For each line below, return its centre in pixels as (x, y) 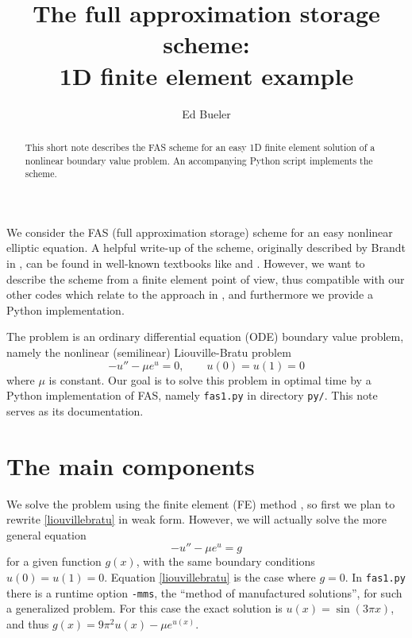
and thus (28, 623)
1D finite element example (206, 75)
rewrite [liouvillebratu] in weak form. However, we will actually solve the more (197, 519)
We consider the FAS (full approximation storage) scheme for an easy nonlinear (200, 232)
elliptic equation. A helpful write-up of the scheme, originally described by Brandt (206, 247)
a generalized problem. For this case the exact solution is (144, 608)
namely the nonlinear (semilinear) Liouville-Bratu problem (149, 352)
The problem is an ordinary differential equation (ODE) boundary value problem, (205, 336)
